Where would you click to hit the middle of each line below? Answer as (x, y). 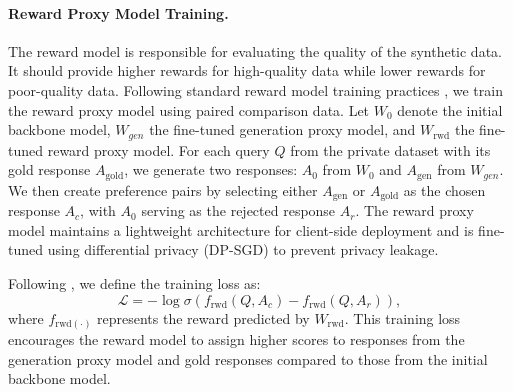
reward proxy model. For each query (158, 149)
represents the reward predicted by (203, 317)
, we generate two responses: (211, 169)
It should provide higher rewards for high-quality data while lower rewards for (247, 70)
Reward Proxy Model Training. (118, 12)
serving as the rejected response (238, 210)
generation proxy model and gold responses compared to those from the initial (248, 358)
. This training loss (402, 317)
